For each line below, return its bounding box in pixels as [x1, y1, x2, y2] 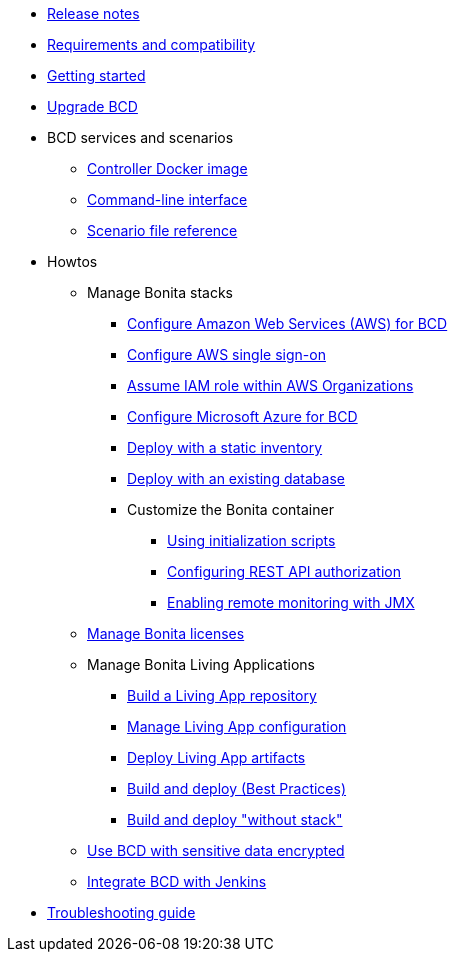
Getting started [47, 67, 146, 84]
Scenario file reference [87, 222, 238, 239]
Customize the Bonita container [127, 501, 334, 518]
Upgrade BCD [47, 98, 138, 115]
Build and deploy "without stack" [127, 811, 343, 828]
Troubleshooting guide [47, 904, 196, 921]
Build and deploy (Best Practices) [127, 780, 347, 797]
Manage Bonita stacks [87, 284, 233, 301]
